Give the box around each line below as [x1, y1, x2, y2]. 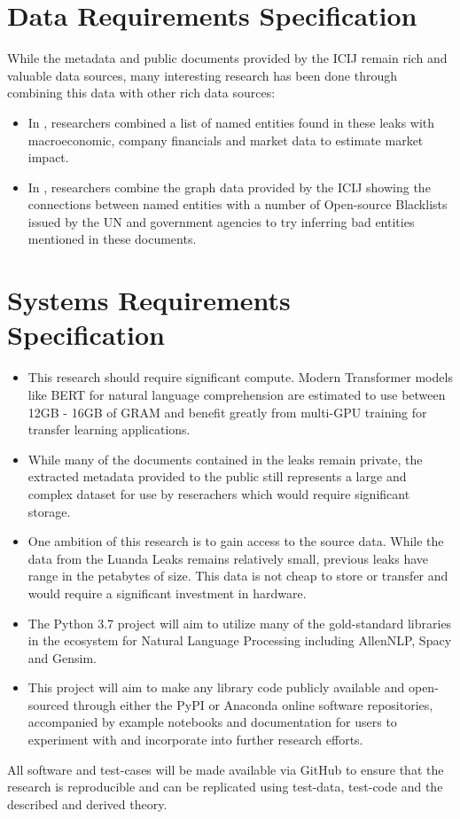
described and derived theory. [7, 794, 168, 813]
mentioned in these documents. [27, 230, 197, 248]
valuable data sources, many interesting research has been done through [7, 66, 398, 84]
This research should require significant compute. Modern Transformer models [27, 368, 453, 386]
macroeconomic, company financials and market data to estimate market [27, 130, 424, 149]
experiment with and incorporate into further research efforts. [27, 730, 363, 749]
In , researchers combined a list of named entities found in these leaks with [27, 113, 435, 131]
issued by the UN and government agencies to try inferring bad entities [27, 212, 415, 230]
